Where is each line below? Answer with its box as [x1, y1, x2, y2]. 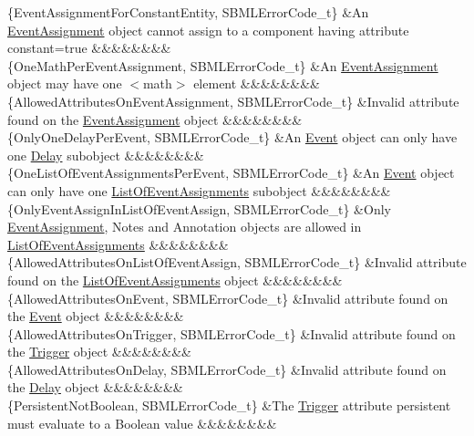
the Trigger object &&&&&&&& [7, 342, 191, 361]
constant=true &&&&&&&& [7, 38, 171, 57]
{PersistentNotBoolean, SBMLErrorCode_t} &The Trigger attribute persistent [7, 396, 451, 415]
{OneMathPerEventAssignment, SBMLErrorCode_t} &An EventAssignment [7, 56, 438, 75]
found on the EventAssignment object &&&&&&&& [7, 109, 303, 129]
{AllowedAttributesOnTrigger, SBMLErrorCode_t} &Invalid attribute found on [7, 324, 456, 343]
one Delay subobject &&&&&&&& [7, 145, 204, 164]
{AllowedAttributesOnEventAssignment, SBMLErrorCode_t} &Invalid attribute [7, 91, 459, 110]
